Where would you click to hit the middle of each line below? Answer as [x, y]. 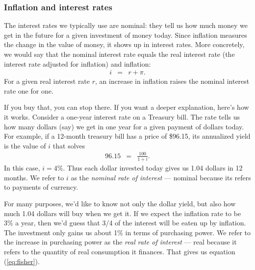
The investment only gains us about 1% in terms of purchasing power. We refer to [127, 232]
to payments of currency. [41, 187]
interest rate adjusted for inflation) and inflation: [77, 63]
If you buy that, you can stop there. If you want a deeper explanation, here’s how [127, 107]
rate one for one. [29, 90]
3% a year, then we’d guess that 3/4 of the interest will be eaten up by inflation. [125, 223]
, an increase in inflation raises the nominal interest [172, 81]
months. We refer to [34, 177]
